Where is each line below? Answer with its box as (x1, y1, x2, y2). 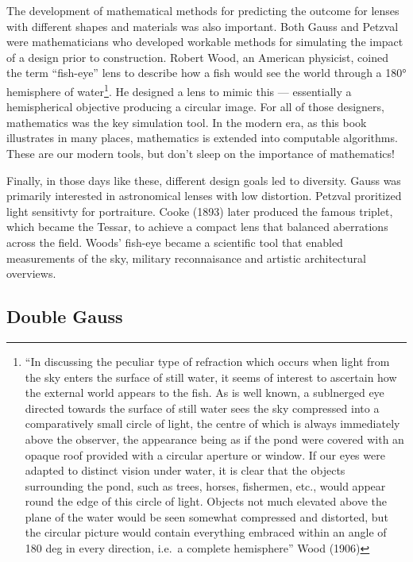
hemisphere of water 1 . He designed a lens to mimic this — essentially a (6, 80, 352, 99)
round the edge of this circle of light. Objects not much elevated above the (25, 493, 388, 510)
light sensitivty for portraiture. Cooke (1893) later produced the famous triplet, (6, 202, 393, 219)
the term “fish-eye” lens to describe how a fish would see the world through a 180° (6, 64, 407, 81)
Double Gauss (6, 304, 123, 329)
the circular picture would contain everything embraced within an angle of (25, 524, 387, 541)
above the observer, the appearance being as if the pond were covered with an (25, 430, 404, 447)
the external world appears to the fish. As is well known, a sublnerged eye (25, 384, 384, 401)
